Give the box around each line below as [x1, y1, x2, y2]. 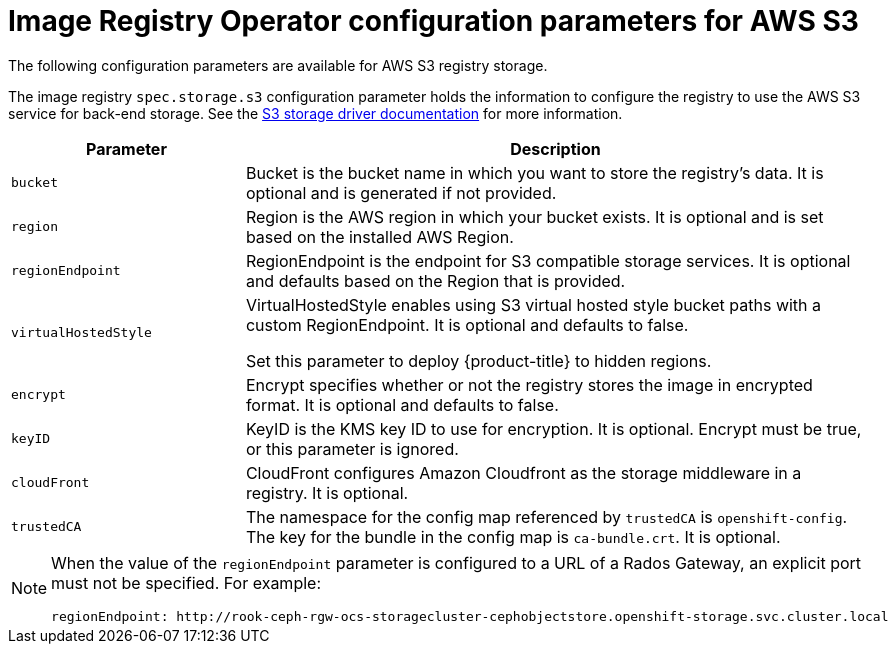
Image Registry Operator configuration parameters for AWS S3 [8, 4, 859, 38]
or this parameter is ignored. [245, 438, 459, 459]
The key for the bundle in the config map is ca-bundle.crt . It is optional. [245, 526, 781, 547]
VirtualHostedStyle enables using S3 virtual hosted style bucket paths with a [245, 294, 822, 315]
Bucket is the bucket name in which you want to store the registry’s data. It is [245, 162, 824, 183]
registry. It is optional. [245, 482, 409, 503]
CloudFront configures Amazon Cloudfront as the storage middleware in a [245, 462, 802, 483]
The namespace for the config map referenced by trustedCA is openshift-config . [245, 506, 848, 527]
